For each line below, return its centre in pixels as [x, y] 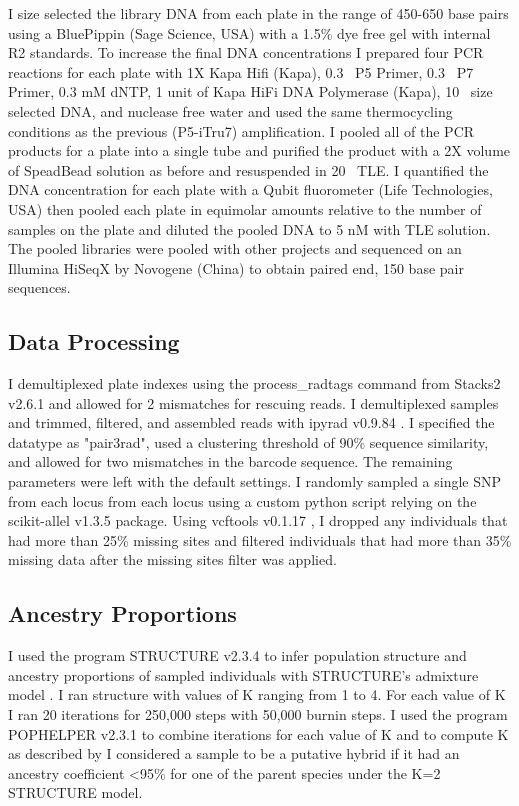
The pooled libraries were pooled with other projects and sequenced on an [235, 248]
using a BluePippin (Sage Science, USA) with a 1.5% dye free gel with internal [249, 32]
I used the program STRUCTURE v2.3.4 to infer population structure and [237, 655]
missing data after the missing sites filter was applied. [172, 559]
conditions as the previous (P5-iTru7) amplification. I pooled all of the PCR [241, 130]
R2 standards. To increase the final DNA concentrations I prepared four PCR [246, 52]
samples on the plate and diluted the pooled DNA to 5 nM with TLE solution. [249, 228]
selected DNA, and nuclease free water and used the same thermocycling [230, 110]
